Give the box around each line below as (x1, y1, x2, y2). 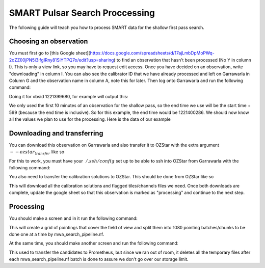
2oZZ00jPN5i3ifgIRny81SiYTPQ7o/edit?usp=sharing (9, 57, 114, 63)
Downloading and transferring (9, 129, 104, 137)
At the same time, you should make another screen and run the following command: (9, 241, 179, 246)
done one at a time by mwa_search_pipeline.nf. (9, 231, 105, 237)
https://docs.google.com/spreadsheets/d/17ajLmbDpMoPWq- (90, 50, 214, 56)
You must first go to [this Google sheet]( (9, 50, 90, 56)
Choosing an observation (9, 37, 88, 46)
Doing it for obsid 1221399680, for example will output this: (9, 93, 129, 99)
